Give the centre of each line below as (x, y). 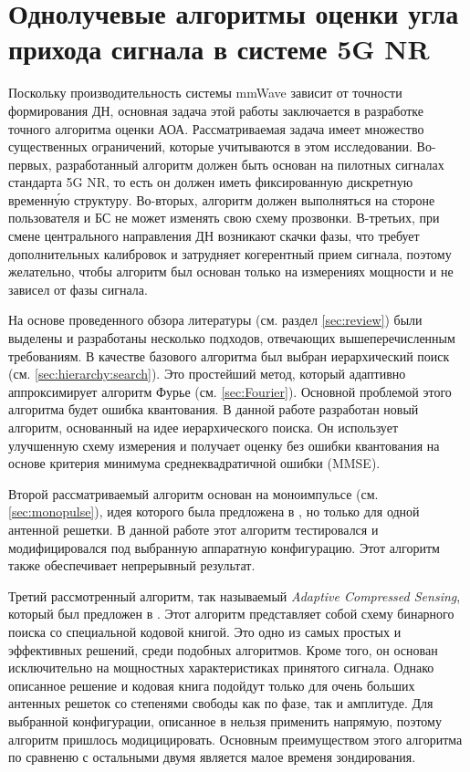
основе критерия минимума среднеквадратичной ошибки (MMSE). (194, 463)
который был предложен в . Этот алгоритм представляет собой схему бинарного (231, 614)
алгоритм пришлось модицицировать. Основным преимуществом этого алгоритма (235, 739)
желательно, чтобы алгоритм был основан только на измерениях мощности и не (231, 271)
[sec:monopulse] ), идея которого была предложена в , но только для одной (214, 511)
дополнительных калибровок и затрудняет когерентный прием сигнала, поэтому (230, 253)
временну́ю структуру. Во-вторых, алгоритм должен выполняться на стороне (222, 199)
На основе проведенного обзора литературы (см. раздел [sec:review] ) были (215, 320)
